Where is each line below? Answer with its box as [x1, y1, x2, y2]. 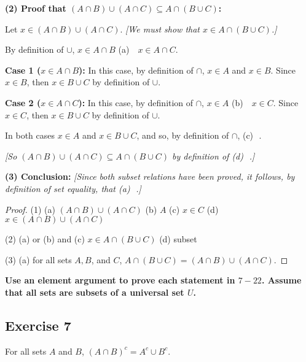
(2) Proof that [5, 2, 66, 14]
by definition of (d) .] [172, 149, 255, 162]
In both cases [5, 129, 55, 142]
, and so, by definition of [136, 129, 229, 142]
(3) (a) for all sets [5, 253, 72, 266]
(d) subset [159, 233, 197, 245]
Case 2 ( [5, 96, 41, 109]
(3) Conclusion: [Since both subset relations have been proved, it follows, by [5, 170, 295, 183]
